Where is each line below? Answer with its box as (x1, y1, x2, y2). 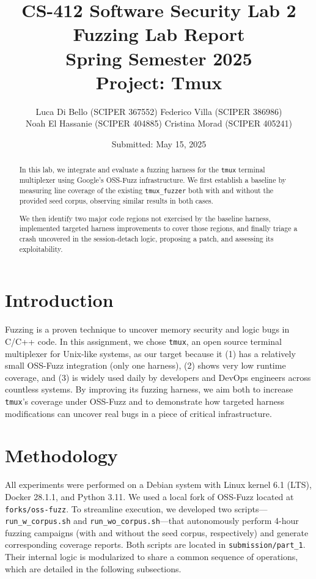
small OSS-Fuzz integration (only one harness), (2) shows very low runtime (5, 359, 286, 372)
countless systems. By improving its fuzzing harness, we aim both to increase (5, 383, 293, 396)
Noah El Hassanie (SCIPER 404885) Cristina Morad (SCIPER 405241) (25, 117, 293, 130)
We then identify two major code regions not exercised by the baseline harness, (19, 213, 271, 223)
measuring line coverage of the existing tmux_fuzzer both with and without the (19, 185, 274, 196)
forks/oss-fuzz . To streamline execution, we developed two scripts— (5, 502, 268, 515)
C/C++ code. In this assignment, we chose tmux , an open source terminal (5, 334, 282, 347)
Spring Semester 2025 (65, 45, 252, 70)
